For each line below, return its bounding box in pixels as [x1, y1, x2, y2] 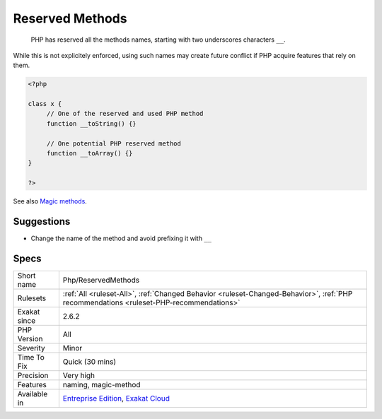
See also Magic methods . [13, 197, 88, 206]
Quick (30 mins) [62, 357, 117, 367]
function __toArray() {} [46, 149, 133, 158]
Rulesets [17, 293, 46, 303]
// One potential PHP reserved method [46, 139, 182, 148]
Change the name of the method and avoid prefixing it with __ [30, 234, 212, 243]
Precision [17, 371, 49, 381]
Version [17, 334, 43, 344]
